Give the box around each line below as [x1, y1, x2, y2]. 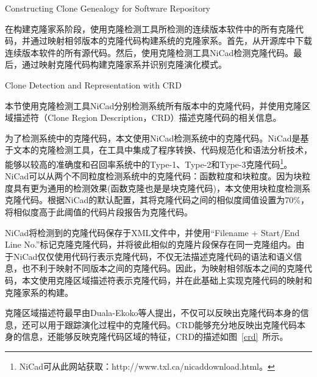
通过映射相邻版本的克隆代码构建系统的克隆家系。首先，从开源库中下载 [30, 34, 312, 47]
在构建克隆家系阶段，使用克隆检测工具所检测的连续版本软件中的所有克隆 [5, 22, 295, 35]
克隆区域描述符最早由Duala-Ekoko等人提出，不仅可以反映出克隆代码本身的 [5, 306, 301, 319]
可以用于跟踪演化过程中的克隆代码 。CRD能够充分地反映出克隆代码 [30, 318, 297, 331]
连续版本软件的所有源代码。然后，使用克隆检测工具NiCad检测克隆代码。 [5, 46, 294, 59]
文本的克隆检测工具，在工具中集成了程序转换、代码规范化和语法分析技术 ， [13, 143, 312, 156]
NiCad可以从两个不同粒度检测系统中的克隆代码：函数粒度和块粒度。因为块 [5, 170, 302, 182]
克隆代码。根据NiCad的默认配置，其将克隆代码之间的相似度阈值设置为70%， [5, 193, 309, 206]
